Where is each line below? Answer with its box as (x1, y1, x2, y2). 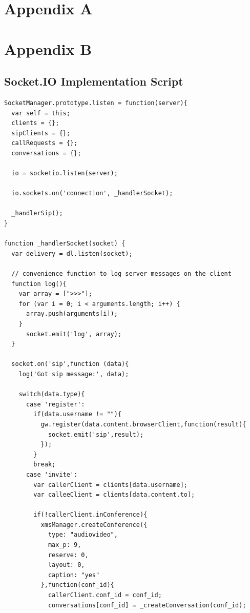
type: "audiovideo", (48, 531, 118, 539)
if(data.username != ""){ (33, 411, 122, 418)
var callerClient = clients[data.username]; (33, 481, 187, 488)
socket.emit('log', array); (26, 330, 122, 338)
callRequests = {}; (11, 139, 78, 147)
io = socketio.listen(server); (11, 170, 118, 177)
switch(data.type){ (18, 391, 85, 398)
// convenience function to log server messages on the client (11, 270, 232, 278)
